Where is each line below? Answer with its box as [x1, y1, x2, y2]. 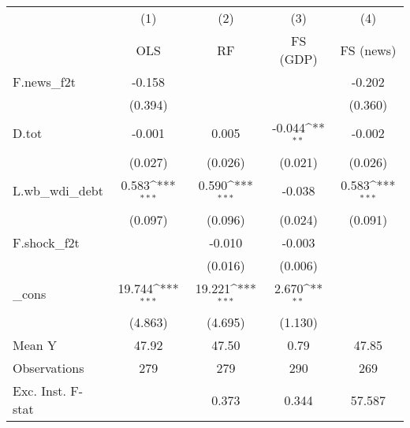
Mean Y [13, 336, 58, 355]
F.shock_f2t [13, 233, 80, 251]
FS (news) [340, 40, 397, 59]
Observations [13, 359, 84, 378]
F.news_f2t [13, 73, 76, 91]
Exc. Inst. [13, 381, 66, 400]
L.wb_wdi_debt [13, 181, 103, 200]
